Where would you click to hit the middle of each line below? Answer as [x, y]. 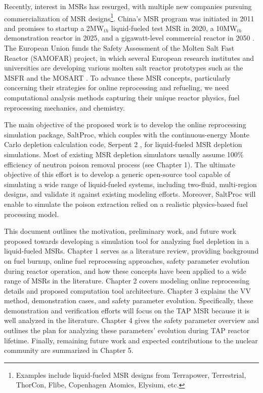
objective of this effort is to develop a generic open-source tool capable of [117, 174]
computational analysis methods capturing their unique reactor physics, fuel [122, 97]
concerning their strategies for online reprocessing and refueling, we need [117, 87]
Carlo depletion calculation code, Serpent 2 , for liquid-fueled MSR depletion [123, 144]
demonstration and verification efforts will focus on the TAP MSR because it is [127, 310]
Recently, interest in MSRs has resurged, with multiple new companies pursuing [128, 6]
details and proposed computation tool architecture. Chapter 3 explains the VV [128, 290]
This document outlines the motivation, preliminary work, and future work [120, 231]
